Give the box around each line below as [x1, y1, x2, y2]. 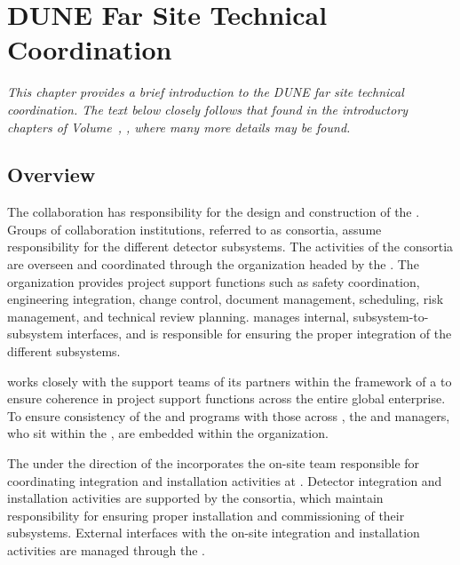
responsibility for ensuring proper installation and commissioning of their [7, 505, 405, 524]
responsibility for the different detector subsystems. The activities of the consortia [7, 237, 454, 256]
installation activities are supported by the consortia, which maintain [7, 489, 384, 507]
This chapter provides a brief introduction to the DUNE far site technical [7, 83, 404, 101]
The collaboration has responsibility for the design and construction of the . [7, 203, 420, 221]
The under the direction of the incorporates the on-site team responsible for [7, 454, 420, 473]
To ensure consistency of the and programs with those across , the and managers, [7, 406, 450, 425]
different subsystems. [7, 342, 121, 361]
